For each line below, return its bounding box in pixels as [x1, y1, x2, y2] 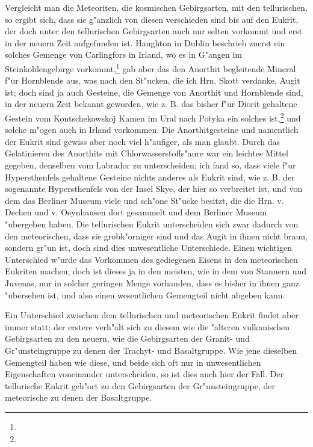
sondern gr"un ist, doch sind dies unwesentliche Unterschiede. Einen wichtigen [5, 241, 292, 254]
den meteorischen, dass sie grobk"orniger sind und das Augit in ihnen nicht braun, [5, 229, 308, 242]
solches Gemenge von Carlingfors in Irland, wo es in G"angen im [5, 48, 242, 61]
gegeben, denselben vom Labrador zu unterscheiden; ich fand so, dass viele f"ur [5, 159, 296, 171]
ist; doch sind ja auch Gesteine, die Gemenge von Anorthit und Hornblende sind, [5, 85, 303, 98]
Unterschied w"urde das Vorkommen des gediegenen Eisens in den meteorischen [5, 253, 298, 265]
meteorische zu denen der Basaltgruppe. [5, 391, 152, 404]
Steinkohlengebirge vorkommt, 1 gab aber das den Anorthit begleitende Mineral [5, 60, 296, 75]
